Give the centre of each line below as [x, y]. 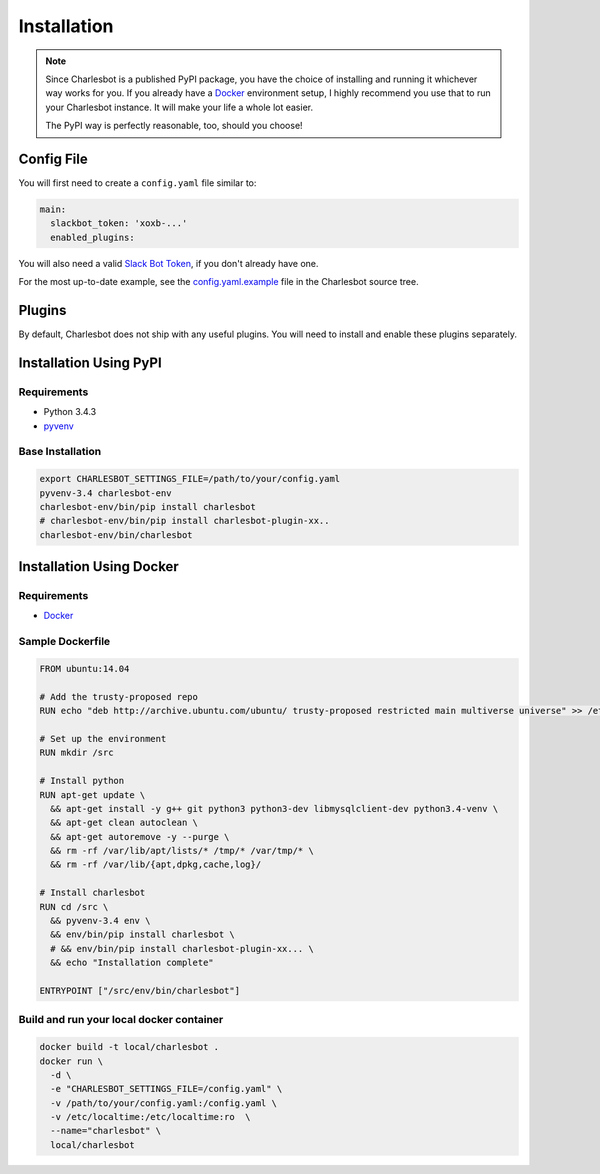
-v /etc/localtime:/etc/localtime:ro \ [150, 1117]
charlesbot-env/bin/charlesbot [116, 534]
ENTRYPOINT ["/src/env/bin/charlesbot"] [139, 990]
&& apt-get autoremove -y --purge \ [140, 836]
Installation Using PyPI [90, 362]
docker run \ [71, 1061]
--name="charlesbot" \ [106, 1131]
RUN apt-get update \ [92, 794]
